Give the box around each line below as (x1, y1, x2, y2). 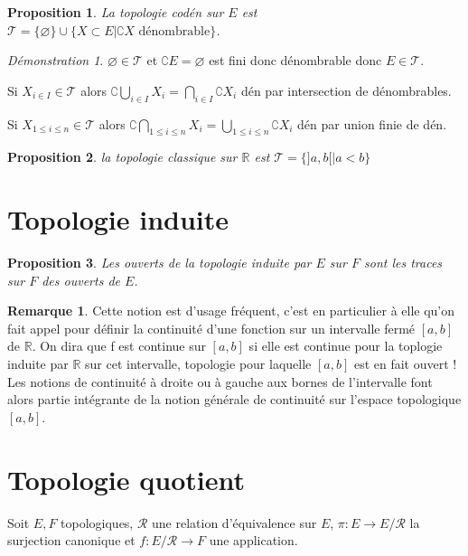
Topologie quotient (7, 460, 245, 497)
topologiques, (61, 513, 134, 532)
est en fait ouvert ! (353, 354, 457, 373)
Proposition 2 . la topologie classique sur (7, 147, 238, 166)
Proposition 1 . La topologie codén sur (7, 3, 224, 21)
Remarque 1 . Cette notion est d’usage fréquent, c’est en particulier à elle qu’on (7, 301, 455, 320)
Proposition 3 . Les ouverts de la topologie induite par (7, 253, 312, 272)
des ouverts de (42, 270, 120, 289)
